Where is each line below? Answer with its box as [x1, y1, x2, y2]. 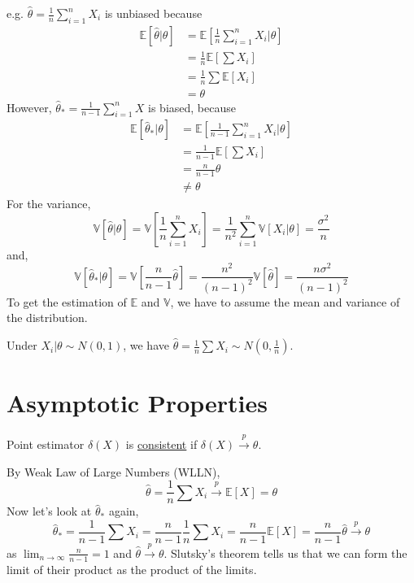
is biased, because [148, 98, 236, 115]
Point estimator [7, 436, 85, 452]
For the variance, [7, 195, 91, 212]
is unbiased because [104, 5, 203, 21]
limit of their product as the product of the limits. [7, 560, 257, 577]
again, [108, 503, 139, 520]
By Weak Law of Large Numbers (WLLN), [7, 463, 220, 480]
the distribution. [7, 309, 88, 326]
